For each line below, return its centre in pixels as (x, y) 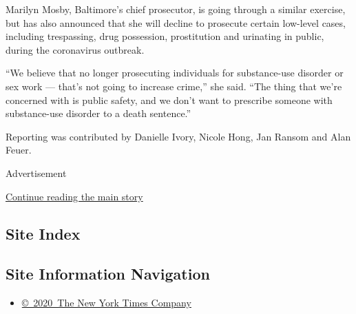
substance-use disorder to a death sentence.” (98, 113)
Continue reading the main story (74, 196)
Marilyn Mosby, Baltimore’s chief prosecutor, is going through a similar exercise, (176, 9)
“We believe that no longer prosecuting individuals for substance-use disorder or (175, 73)
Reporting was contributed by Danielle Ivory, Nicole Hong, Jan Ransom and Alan (178, 136)
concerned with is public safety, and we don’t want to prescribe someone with (169, 100)
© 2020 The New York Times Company (106, 303)
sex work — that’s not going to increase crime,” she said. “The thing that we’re (174, 86)
